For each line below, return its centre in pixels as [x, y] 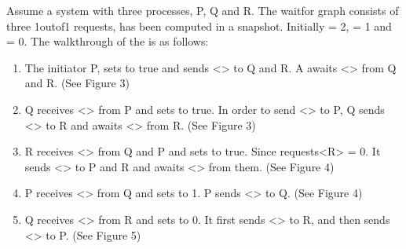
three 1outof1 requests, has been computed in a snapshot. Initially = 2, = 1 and [199, 26]
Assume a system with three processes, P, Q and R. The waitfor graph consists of [203, 10]
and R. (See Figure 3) [77, 83]
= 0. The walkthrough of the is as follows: [108, 41]
